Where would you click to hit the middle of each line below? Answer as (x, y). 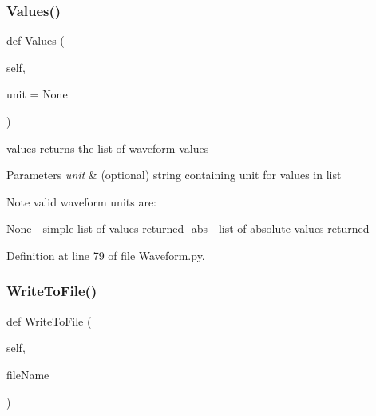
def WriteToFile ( (49, 320)
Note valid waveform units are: (81, 201)
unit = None (37, 94)
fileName (28, 374)
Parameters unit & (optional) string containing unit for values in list (174, 175)
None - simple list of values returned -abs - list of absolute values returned (188, 228)
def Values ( (36, 40)
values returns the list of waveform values (108, 148)
